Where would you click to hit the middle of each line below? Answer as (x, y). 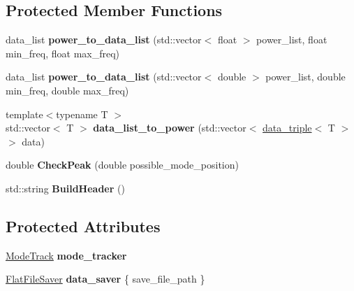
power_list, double (305, 77)
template (24, 114)
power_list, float (292, 40)
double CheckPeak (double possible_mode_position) (122, 165)
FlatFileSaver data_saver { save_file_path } (105, 279)
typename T (82, 114)
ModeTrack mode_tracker (66, 255)
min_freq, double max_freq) (67, 90)
